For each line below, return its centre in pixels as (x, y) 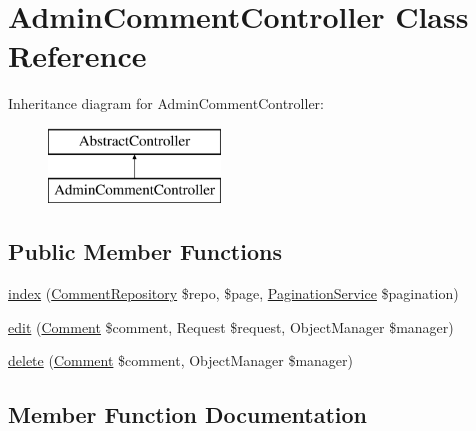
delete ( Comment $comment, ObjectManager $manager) (181, 360)
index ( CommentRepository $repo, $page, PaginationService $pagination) (233, 293)
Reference (77, 55)
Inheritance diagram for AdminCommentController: (166, 103)
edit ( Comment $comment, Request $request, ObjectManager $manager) (231, 326)
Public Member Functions (145, 251)
